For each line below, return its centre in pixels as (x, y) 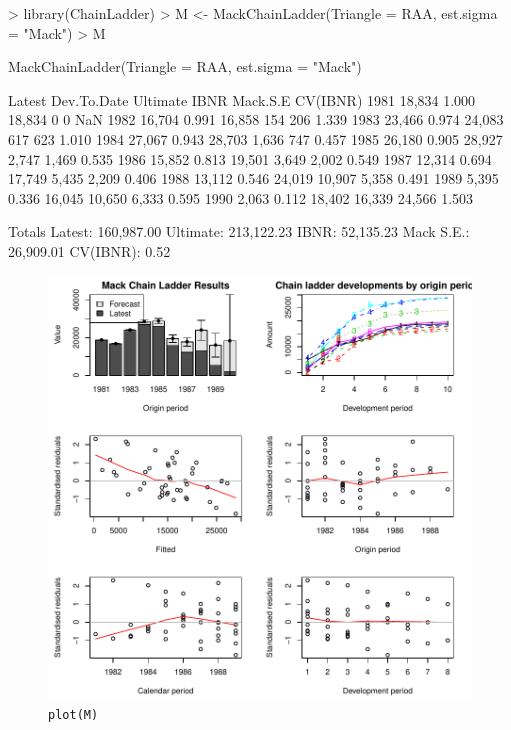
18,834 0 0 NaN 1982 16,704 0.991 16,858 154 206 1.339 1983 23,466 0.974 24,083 (256, 119)
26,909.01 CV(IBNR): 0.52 (89, 250)
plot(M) (73, 715)
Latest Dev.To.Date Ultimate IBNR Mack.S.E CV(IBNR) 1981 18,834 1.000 (242, 99)
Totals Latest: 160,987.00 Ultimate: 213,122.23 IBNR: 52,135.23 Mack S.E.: (239, 231)
